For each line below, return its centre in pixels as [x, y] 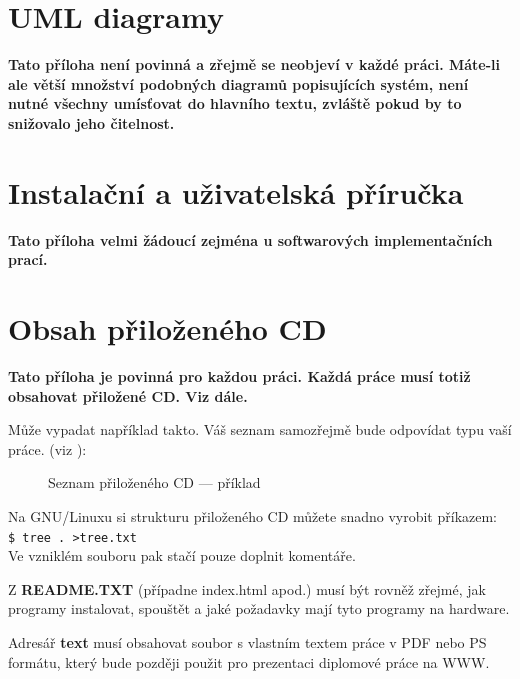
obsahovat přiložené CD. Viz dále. [128, 395]
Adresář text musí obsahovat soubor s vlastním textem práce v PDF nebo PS [247, 641]
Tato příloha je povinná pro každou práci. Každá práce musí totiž [239, 375]
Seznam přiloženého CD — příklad [154, 482]
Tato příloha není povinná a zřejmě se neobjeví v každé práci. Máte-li [254, 64]
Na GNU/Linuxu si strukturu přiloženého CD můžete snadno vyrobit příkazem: [253, 515]
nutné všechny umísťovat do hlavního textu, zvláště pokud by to [235, 103]
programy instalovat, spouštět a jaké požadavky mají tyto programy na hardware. [259, 608]
